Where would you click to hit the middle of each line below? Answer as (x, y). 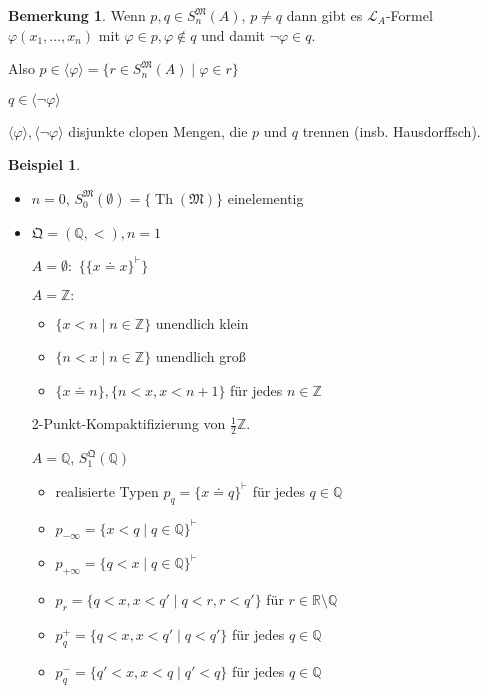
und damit (233, 34)
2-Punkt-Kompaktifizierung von (128, 423)
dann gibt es (324, 15)
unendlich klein (202, 322)
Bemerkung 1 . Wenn (77, 15)
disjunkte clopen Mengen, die (158, 130)
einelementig (265, 197)
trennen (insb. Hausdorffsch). (391, 130)
